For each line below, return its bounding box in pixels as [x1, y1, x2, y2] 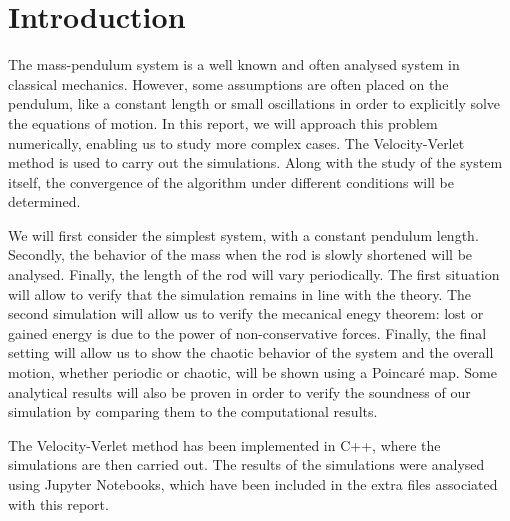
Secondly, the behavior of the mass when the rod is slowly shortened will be [8, 244, 473, 265]
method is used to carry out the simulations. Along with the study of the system [8, 152, 503, 173]
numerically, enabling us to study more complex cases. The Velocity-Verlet [8, 132, 465, 153]
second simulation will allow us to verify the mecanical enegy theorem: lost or [8, 303, 484, 324]
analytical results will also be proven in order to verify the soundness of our [8, 381, 471, 402]
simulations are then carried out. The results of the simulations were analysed [8, 454, 485, 475]
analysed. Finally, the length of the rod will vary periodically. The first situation [8, 264, 500, 285]
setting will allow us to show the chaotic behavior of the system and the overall [8, 342, 494, 363]
